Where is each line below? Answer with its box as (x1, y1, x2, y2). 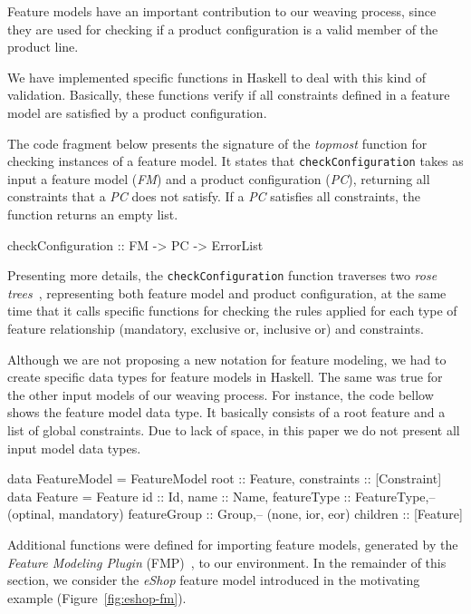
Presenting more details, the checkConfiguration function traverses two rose (7, 266, 437, 285)
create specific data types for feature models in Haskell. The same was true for (7, 367, 443, 386)
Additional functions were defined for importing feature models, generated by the (7, 534, 458, 553)
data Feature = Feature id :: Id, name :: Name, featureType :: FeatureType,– (7, 486, 436, 505)
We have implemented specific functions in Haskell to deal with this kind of (7, 67, 426, 86)
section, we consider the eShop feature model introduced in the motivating (7, 570, 420, 590)
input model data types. (7, 438, 141, 457)
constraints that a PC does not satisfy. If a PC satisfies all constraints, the (7, 187, 421, 206)
